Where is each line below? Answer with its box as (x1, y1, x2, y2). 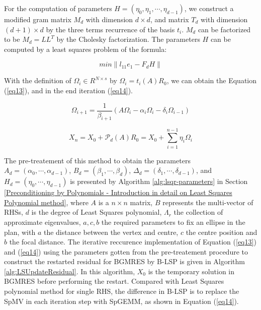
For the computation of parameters (4, 3, 112, 13)
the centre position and (186, 226, 257, 237)
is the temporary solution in (148, 266, 235, 276)
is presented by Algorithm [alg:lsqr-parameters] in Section (70, 176, 248, 187)
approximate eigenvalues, (4, 216, 81, 227)
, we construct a (184, 3, 234, 13)
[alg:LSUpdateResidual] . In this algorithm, (4, 266, 135, 276)
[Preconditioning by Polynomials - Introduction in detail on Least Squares (4, 187, 232, 198)
